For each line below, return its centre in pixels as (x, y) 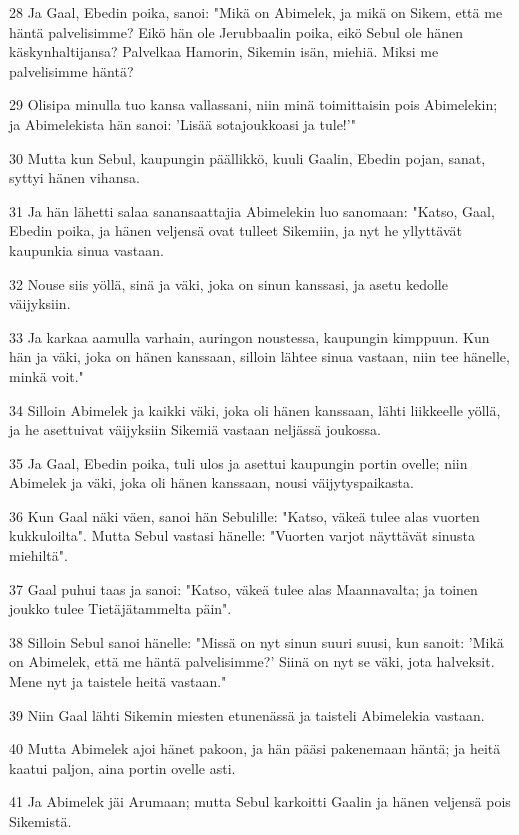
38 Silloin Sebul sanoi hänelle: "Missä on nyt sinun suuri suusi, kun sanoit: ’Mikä (256, 641)
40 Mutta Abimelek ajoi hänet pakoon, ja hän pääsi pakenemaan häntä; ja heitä (255, 748)
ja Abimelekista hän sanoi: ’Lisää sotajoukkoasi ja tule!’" (182, 123)
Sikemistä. (40, 821)
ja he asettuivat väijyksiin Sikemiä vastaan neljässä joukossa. (195, 429)
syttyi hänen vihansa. (74, 177)
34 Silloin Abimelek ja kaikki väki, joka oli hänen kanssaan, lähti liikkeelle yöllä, (255, 409)
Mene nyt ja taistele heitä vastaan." (118, 681)
